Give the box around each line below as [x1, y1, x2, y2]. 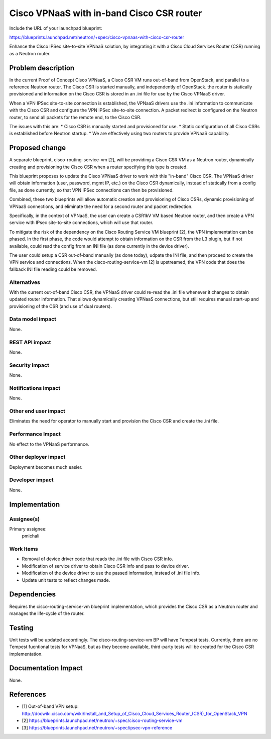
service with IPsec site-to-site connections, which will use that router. [9, 220, 154, 226]
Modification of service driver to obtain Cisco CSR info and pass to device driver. [22, 563, 189, 569]
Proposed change [9, 144, 66, 152]
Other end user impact [9, 407, 65, 414]
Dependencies [9, 590, 56, 599]
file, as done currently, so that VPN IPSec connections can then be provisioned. [9, 187, 174, 193]
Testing [9, 623, 34, 632]
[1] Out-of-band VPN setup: [22, 703, 79, 709]
